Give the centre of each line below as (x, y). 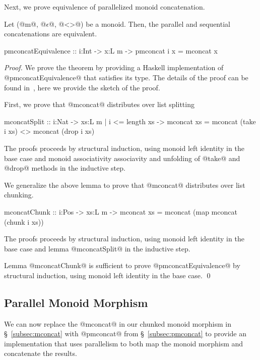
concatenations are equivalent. (51, 34)
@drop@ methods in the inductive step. (65, 168)
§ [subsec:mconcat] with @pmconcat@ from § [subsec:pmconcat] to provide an (125, 333)
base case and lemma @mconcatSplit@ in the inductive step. (97, 248)
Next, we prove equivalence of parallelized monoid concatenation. (105, 7)
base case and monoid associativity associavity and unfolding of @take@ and (122, 158)
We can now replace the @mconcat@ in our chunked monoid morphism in (118, 323)
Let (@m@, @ (25, 23)
